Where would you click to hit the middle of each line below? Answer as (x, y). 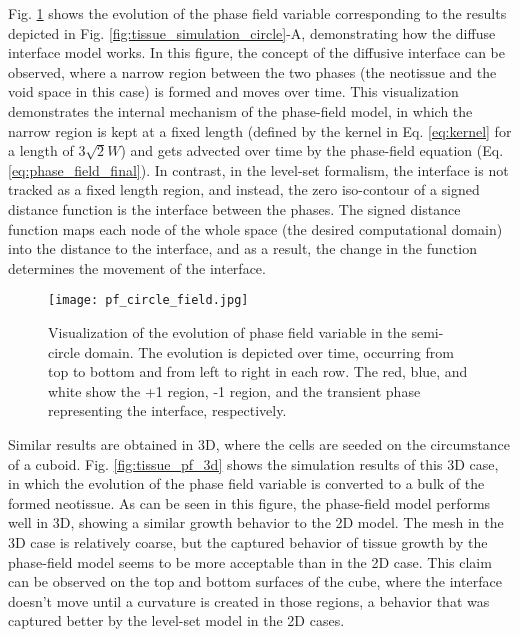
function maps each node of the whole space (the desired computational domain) (255, 228)
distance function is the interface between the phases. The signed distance (234, 208)
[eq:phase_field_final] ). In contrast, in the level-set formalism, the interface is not (258, 169)
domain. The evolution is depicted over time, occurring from (269, 351)
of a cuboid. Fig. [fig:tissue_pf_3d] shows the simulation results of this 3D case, (253, 463)
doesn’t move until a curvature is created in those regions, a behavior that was (249, 600)
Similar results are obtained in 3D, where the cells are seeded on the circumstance (259, 443)
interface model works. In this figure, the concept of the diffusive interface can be (256, 52)
